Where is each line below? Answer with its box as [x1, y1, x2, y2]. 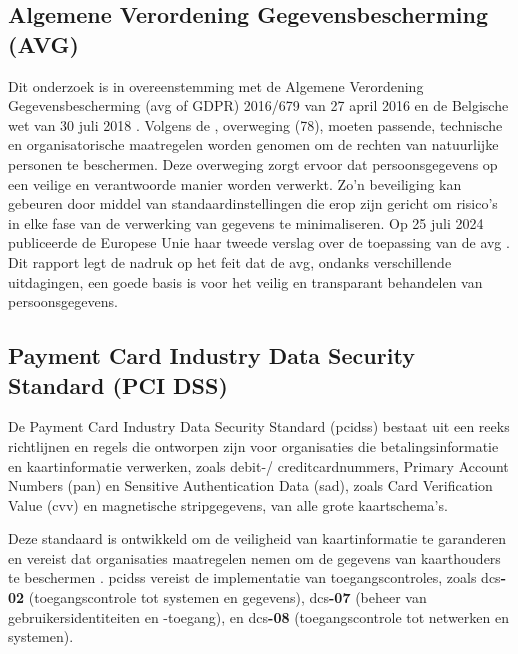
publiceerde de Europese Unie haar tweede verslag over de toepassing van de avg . [8, 232, 510, 253]
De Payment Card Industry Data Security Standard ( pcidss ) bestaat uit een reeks [8, 416, 510, 437]
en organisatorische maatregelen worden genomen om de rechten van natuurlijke [8, 134, 499, 155]
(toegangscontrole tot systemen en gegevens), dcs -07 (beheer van [28, 587, 427, 608]
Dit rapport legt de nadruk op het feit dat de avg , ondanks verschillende [8, 251, 452, 272]
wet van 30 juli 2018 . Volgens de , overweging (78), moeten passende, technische [8, 114, 503, 135]
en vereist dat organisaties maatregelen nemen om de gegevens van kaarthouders [8, 547, 501, 568]
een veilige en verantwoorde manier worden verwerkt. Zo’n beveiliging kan [8, 173, 462, 194]
